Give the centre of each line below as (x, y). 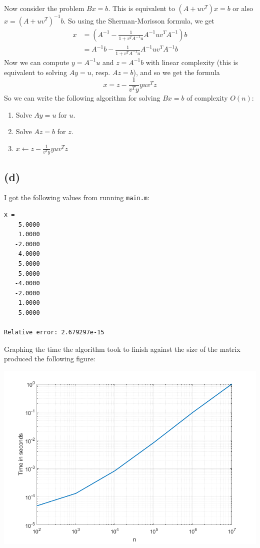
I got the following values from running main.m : (77, 197)
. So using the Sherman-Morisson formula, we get (139, 20)
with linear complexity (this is (192, 62)
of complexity (207, 98)
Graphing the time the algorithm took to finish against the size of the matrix (122, 349)
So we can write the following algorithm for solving (82, 98)
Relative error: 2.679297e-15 (54, 333)
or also (243, 8)
